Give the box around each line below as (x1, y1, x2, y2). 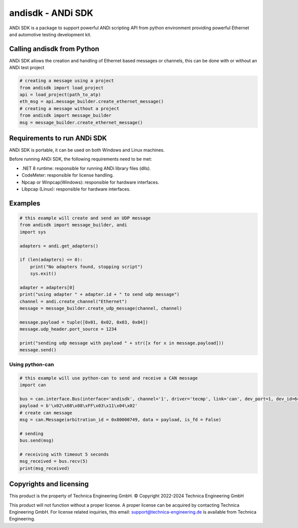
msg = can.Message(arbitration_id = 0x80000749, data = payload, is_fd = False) (19, 417, 222, 422)
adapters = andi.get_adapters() (19, 243, 99, 249)
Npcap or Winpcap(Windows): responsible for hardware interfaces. (21, 179, 159, 185)
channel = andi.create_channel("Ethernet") (19, 298, 128, 304)
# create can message (19, 410, 73, 415)
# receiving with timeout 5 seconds (19, 452, 109, 457)
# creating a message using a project (19, 78, 114, 84)
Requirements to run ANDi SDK (9, 134, 107, 142)
